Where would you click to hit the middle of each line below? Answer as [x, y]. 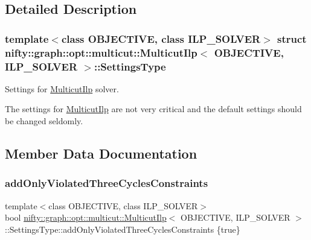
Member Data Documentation [101, 153]
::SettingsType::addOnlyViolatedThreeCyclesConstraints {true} [123, 229]
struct [292, 38]
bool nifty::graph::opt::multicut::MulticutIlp [86, 217]
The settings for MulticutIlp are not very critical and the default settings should [153, 109]
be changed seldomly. [44, 121]
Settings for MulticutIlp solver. [62, 88]
